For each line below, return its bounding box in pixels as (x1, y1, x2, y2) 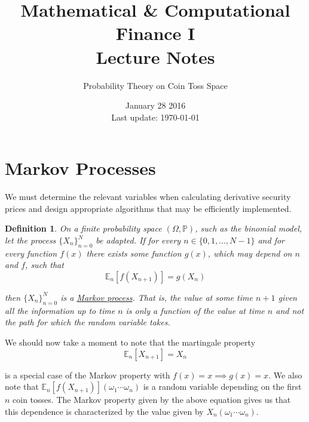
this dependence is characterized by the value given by (5, 405, 204, 417)
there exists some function (86, 247, 182, 259)
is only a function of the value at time (126, 304, 265, 316)
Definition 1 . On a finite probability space (5, 222, 162, 235)
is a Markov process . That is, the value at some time (60, 291, 253, 303)
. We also (268, 368, 302, 381)
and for (258, 234, 284, 246)
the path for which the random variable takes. (5, 316, 170, 328)
